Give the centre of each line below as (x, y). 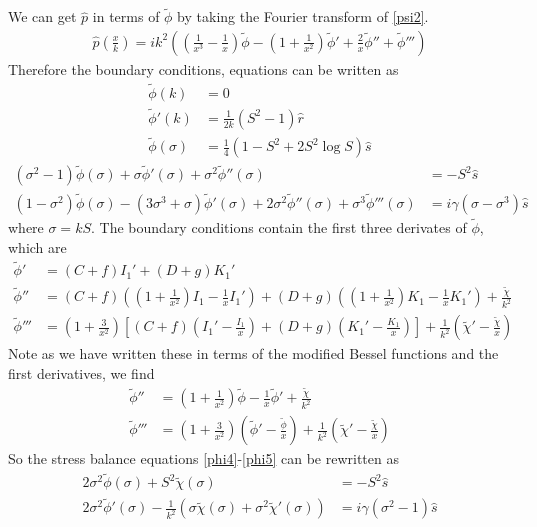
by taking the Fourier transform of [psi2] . (303, 16)
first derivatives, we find (81, 372)
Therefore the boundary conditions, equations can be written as (203, 68)
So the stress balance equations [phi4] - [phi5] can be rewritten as (203, 458)
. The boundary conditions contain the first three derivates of (279, 226)
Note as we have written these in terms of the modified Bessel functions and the (253, 353)
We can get (42, 16)
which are (37, 246)
